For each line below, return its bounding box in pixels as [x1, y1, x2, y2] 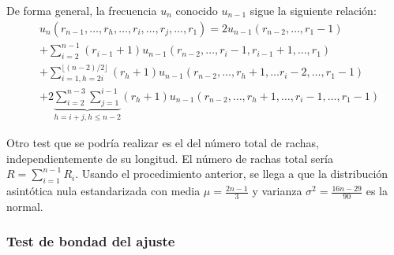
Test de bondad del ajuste [6, 231, 175, 251]
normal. [6, 198, 43, 214]
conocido [175, 2, 218, 18]
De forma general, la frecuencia [6, 2, 157, 18]
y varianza [252, 183, 302, 199]
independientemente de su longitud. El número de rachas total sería [6, 150, 333, 166]
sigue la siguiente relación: [250, 2, 377, 18]
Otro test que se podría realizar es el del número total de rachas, [6, 135, 320, 151]
